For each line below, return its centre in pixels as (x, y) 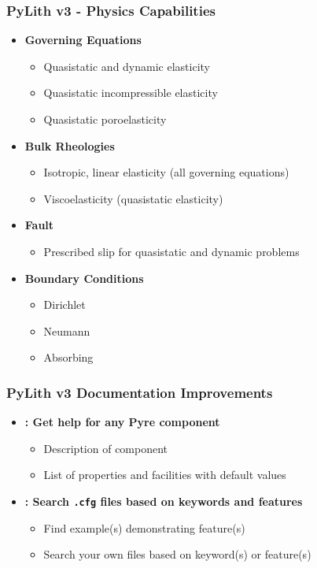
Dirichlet (65, 304)
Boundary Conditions (84, 278)
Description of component (106, 448)
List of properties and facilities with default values (165, 475)
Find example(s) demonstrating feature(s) (144, 527)
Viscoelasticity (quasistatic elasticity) (133, 198)
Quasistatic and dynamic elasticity (127, 66)
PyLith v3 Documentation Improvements (140, 392)
